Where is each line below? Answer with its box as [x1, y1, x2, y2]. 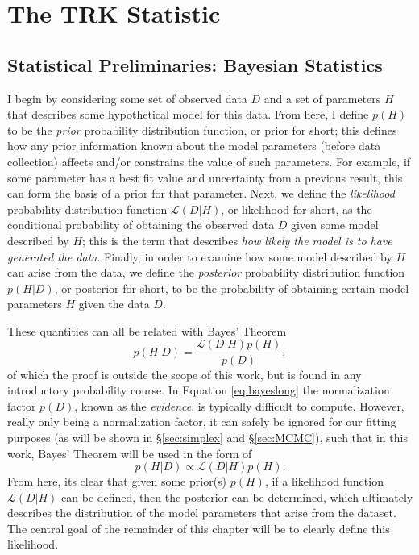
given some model [291, 216, 379, 233]
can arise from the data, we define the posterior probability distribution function [7, 264, 405, 281]
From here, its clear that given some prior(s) [7, 473, 227, 490]
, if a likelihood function [264, 473, 384, 490]
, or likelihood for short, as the [221, 200, 372, 217]
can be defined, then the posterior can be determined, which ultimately [61, 488, 413, 505]
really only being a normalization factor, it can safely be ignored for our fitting [7, 413, 396, 430]
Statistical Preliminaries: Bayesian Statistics [7, 52, 383, 77]
